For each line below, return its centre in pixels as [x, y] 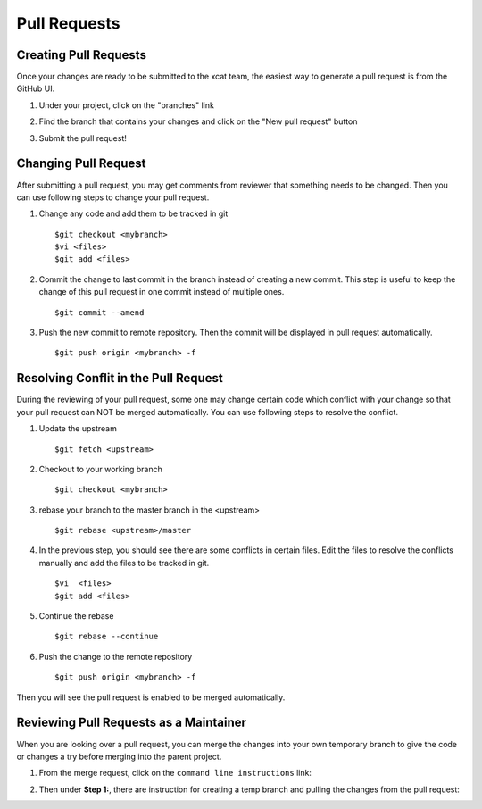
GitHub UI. [36, 88]
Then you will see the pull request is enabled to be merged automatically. [151, 697]
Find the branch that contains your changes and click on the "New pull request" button [198, 121]
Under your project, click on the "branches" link [126, 105]
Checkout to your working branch [100, 469]
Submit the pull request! [83, 138]
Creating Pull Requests [82, 55]
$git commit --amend [100, 312]
